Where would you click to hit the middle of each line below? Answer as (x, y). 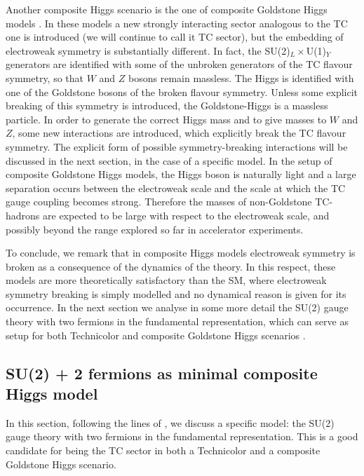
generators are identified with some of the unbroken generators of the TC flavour (179, 64)
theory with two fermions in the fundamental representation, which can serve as (177, 321)
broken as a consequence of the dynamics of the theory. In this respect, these (171, 266)
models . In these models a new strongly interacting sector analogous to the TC (177, 23)
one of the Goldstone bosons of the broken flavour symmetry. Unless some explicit (182, 91)
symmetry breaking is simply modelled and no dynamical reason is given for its (176, 293)
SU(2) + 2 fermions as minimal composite (162, 373)
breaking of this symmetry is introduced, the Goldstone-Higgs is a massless (167, 106)
